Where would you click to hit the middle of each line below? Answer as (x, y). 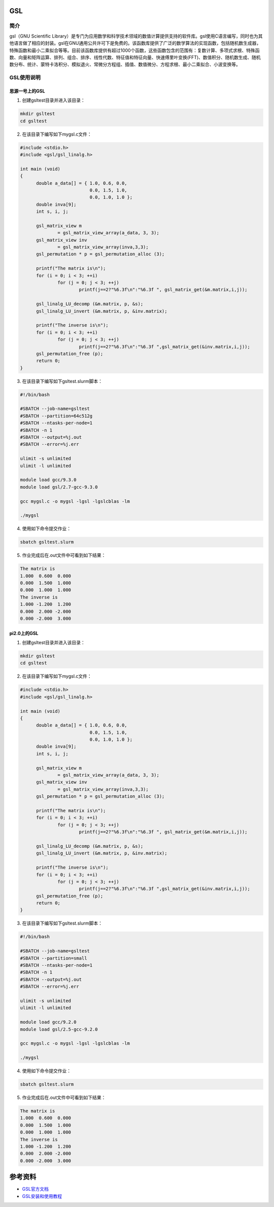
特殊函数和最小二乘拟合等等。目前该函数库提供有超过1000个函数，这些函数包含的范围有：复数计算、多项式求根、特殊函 (134, 50)
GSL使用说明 (25, 78)
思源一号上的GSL (27, 91)
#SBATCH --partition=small (54, 958)
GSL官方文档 (36, 1189)
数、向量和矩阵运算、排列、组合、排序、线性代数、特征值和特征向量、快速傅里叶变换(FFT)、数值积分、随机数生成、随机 (135, 57)
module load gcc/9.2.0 (48, 1022)
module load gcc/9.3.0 (48, 480)
